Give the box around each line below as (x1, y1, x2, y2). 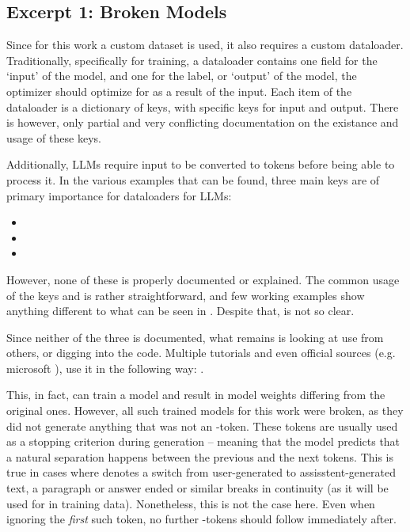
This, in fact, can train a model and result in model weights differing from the (6, 386, 385, 403)
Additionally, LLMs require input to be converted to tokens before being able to (6, 156, 395, 173)
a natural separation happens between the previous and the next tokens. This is (6, 448, 394, 465)
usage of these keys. (6, 129, 101, 146)
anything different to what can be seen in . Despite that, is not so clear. (6, 302, 355, 319)
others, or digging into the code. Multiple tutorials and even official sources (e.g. (6, 344, 396, 361)
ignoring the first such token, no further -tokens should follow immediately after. (6, 511, 397, 527)
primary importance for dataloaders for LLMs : (6, 187, 232, 203)
